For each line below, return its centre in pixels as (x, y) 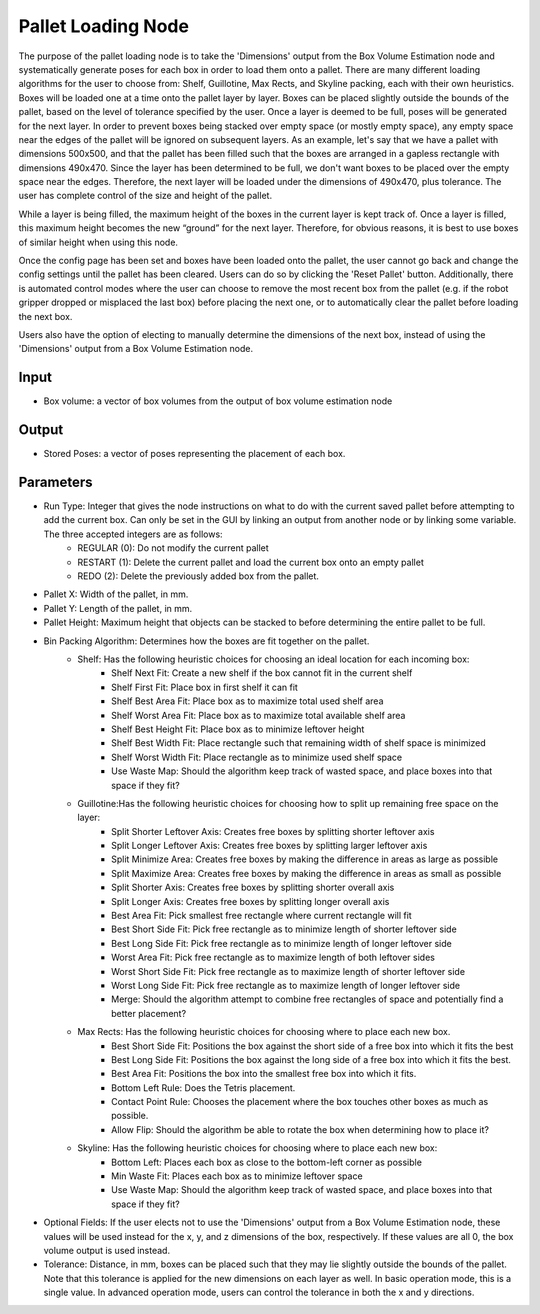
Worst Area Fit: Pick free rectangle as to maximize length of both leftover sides (273, 957)
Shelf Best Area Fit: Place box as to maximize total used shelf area (247, 701)
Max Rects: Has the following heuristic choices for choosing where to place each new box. (264, 1032)
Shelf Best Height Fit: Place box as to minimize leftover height (238, 729)
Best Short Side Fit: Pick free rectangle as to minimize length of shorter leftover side (284, 929)
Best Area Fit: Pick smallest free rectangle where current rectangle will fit (261, 916)
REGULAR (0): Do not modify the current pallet (173, 548)
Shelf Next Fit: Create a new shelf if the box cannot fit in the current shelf (262, 673)
